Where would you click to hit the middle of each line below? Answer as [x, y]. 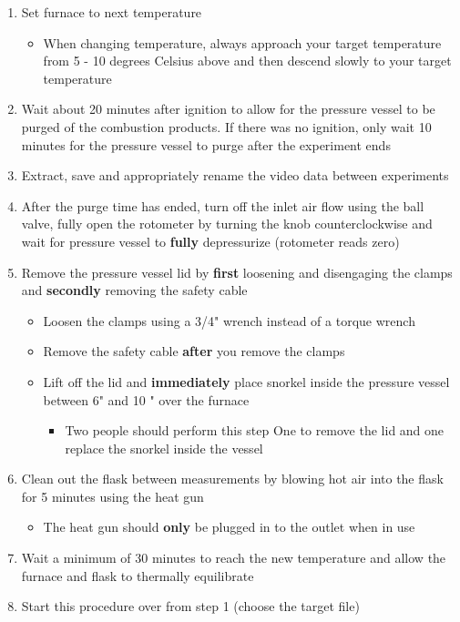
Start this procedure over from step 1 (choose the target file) [190, 606]
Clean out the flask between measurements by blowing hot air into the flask [232, 479]
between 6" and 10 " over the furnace [146, 399]
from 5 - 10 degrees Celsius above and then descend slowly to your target [247, 61]
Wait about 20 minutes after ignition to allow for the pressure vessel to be [228, 109]
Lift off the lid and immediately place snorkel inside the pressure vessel [246, 381]
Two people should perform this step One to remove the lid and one [255, 430]
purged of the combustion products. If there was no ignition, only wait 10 [226, 126]
